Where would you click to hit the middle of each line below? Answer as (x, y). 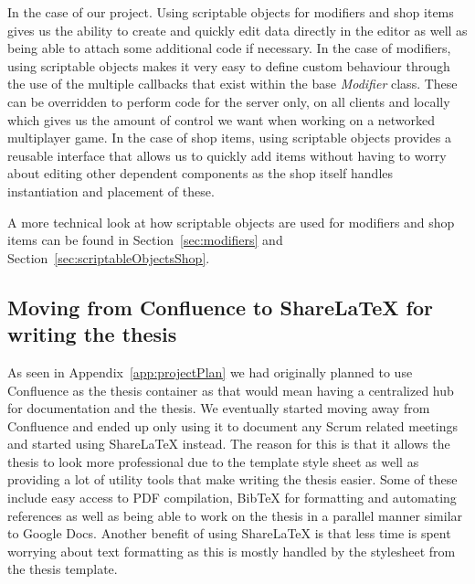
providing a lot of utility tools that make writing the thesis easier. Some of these (232, 479)
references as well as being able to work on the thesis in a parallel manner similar (235, 515)
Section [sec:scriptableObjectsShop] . (109, 257)
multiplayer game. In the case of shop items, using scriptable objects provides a (229, 138)
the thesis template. (63, 569)
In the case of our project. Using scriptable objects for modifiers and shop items (231, 12)
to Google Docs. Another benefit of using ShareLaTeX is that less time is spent (229, 533)
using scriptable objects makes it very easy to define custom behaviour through (229, 65)
